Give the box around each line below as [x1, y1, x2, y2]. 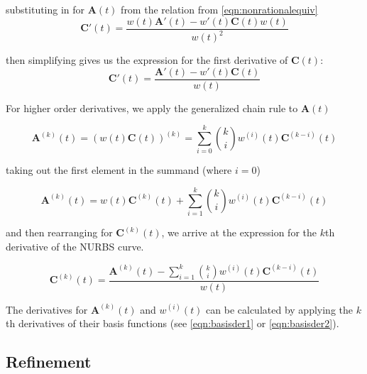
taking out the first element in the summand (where [6, 163, 232, 177]
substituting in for [6, 2, 85, 16]
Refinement [6, 351, 92, 373]
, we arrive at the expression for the [161, 225, 317, 240]
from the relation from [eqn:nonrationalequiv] [121, 2, 318, 16]
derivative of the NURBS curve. [6, 238, 144, 253]
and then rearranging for [6, 225, 113, 240]
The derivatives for [6, 302, 88, 317]
